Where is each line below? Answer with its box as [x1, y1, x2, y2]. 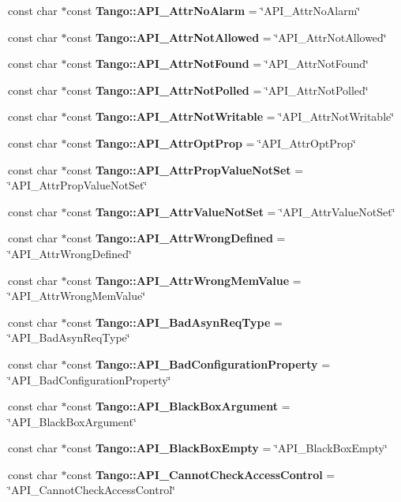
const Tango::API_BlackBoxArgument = [66, 398, 290, 414]
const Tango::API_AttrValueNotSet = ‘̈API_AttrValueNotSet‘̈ [66, 203, 395, 219]
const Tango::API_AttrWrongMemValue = [66, 272, 302, 288]
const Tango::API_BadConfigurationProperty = [66, 355, 331, 372]
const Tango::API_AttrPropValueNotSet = [66, 161, 304, 178]
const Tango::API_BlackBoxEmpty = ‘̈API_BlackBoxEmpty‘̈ [66, 440, 388, 456]
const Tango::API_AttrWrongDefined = [66, 230, 286, 246]
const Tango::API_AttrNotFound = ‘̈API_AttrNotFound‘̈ [66, 55, 369, 72]
